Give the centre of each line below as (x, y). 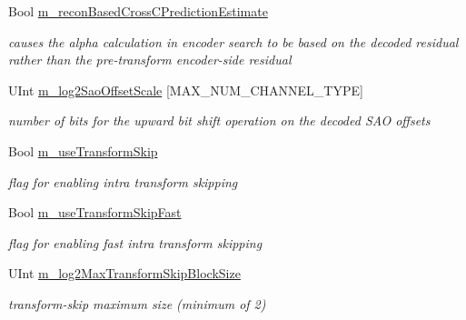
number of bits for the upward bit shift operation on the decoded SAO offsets (219, 120)
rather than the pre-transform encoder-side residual (150, 60)
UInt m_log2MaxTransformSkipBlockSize (124, 273)
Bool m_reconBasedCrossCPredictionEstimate (138, 11)
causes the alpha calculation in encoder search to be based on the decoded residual (233, 41)
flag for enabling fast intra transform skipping (135, 242)
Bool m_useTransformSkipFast (95, 212)
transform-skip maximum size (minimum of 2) (137, 303)
